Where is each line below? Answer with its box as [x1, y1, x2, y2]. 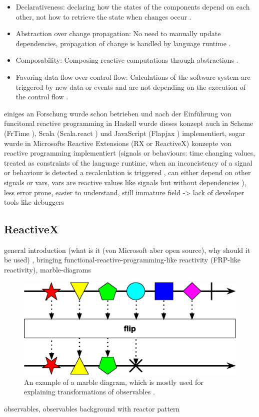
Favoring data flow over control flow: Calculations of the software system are [15, 71, 250, 82]
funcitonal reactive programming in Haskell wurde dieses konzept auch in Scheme [4, 118, 253, 128]
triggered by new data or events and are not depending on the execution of [15, 81, 245, 92]
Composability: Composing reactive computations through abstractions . [15, 55, 238, 65]
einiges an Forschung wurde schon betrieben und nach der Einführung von [4, 108, 231, 118]
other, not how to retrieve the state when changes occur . [15, 11, 191, 22]
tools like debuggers [4, 197, 64, 207]
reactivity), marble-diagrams [4, 264, 91, 275]
